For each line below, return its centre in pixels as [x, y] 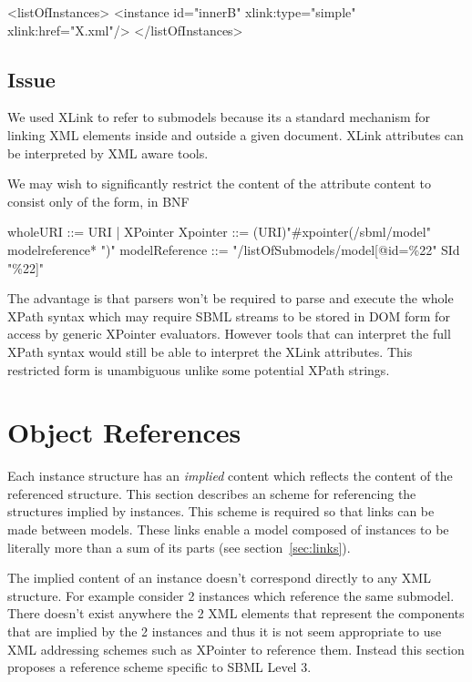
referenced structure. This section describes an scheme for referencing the [212, 493]
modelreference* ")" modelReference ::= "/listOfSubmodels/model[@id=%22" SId [234, 249]
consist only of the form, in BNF [98, 201]
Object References [124, 432]
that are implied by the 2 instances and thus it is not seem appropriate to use [225, 631]
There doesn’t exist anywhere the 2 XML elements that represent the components [236, 613]
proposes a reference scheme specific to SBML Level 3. [159, 667]
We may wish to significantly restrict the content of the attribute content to [220, 183]
